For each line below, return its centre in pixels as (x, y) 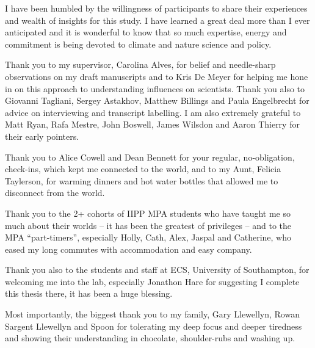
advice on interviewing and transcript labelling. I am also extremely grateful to (153, 112)
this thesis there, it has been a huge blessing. (89, 293)
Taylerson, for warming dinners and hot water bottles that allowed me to (142, 180)
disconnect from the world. (55, 193)
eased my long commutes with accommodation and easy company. (129, 249)
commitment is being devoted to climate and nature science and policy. (138, 44)
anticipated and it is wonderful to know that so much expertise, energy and (146, 32)
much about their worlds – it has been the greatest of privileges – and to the (148, 225)
